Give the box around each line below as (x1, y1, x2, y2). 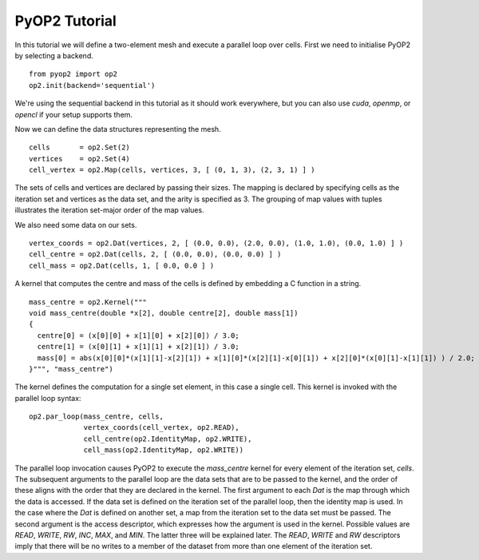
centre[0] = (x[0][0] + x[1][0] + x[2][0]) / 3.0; (37, 331, 239, 340)
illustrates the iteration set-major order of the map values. (14, 205, 204, 215)
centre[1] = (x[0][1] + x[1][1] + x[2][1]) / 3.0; (37, 342, 239, 351)
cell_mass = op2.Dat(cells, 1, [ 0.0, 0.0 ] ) (29, 260, 215, 270)
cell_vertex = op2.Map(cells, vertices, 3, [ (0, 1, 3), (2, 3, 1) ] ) (29, 165, 315, 175)
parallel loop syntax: (14, 393, 81, 403)
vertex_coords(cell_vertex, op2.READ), (83, 423, 239, 432)
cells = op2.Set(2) (29, 143, 131, 152)
